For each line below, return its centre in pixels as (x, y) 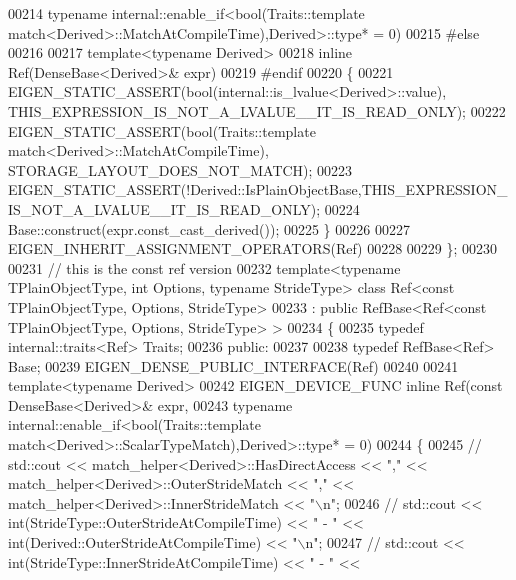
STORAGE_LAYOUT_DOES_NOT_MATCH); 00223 (180, 169)
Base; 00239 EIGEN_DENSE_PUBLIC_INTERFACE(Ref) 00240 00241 (233, 365)
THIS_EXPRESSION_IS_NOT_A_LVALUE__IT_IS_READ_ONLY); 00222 (257, 110)
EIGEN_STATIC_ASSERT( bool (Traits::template (162, 130)
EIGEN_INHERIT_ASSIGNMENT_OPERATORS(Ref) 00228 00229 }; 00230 (253, 248)
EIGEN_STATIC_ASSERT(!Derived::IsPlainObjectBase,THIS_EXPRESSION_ (258, 189)
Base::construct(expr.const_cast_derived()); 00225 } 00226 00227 (209, 228)
